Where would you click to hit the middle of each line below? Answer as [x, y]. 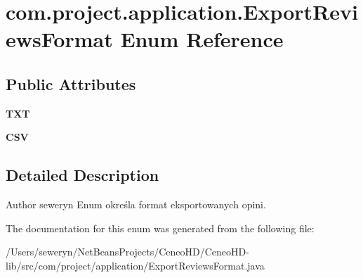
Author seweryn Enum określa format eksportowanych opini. [136, 204]
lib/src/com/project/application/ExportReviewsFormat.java [135, 265]
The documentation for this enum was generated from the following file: [160, 228]
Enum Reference [202, 39]
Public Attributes [71, 83]
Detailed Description [82, 175]
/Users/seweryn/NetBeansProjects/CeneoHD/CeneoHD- [127, 252]
